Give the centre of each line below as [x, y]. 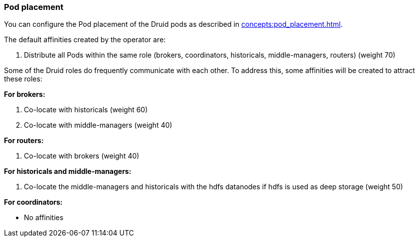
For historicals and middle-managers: [68, 171]
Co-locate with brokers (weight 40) [82, 156]
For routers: [24, 141]
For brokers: [25, 94]
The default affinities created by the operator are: [85, 40]
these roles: [23, 79]
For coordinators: [33, 202]
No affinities [44, 218]
